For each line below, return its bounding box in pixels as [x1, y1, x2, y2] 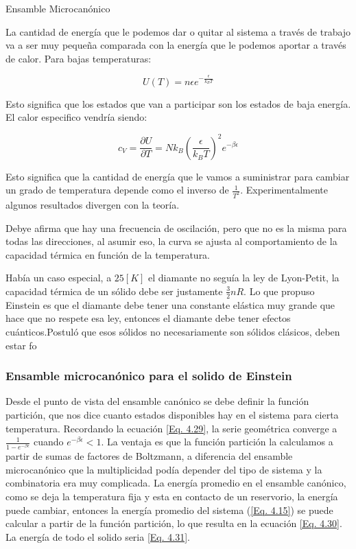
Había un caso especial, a [5, 270, 112, 285]
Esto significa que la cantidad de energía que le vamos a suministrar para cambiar [5, 169, 350, 183]
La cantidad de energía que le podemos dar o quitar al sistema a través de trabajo [5, 24, 351, 38]
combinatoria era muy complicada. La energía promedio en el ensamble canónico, [5, 476, 346, 490]
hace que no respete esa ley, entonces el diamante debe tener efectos [5, 311, 291, 325]
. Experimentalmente [240, 183, 328, 197]
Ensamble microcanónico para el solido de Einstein [5, 367, 292, 384]
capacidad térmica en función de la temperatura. [5, 247, 211, 261]
